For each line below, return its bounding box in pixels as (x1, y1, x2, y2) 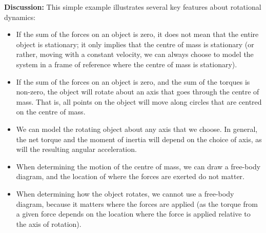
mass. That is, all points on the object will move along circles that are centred (16, 96, 262, 107)
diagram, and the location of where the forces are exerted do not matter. (16, 171, 244, 182)
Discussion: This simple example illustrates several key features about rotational (4, 2, 261, 12)
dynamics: (4, 11, 36, 22)
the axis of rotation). (16, 218, 81, 229)
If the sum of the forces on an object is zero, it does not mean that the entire (16, 29, 259, 40)
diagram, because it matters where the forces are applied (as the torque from (16, 198, 258, 209)
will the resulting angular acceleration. (16, 144, 137, 154)
